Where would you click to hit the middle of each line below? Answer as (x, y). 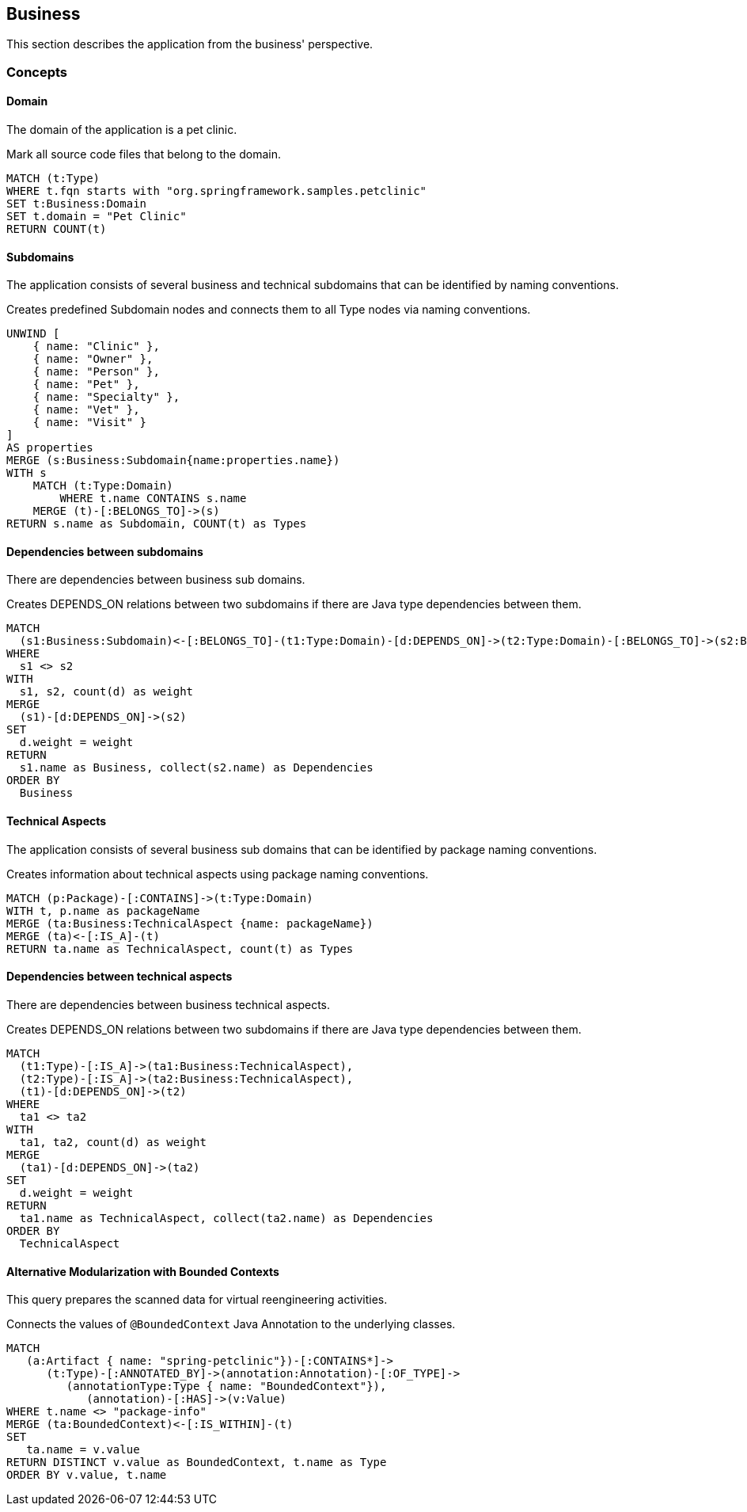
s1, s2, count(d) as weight (106, 692)
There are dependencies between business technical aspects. (168, 1004)
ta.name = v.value (83, 1450)
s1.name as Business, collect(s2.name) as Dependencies (196, 768)
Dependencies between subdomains (105, 551)
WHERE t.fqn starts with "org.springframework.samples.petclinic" (217, 191)
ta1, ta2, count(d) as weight (113, 1142)
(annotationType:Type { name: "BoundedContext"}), (226, 1386)
